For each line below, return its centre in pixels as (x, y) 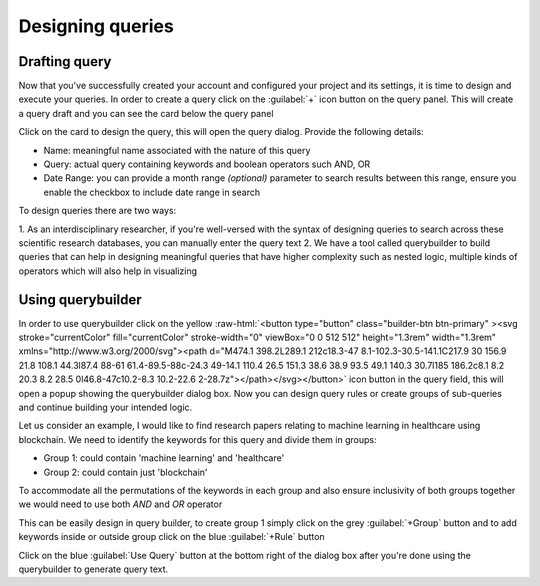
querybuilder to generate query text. (93, 569)
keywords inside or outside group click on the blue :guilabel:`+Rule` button (171, 537)
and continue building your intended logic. (105, 407)
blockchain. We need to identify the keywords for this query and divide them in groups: (197, 439)
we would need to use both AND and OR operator (120, 504)
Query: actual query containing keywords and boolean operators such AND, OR (207, 164)
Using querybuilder (80, 299)
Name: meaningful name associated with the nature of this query (177, 150)
